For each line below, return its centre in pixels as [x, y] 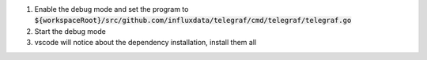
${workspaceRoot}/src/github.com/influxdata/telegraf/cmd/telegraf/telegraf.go [193, 21]
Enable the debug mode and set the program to [111, 9]
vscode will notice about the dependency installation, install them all [145, 43]
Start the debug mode [70, 31]
